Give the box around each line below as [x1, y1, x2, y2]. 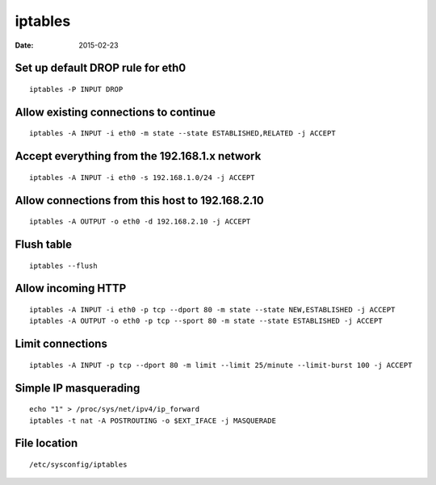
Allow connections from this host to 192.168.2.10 [15, 194, 264, 207]
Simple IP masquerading [15, 381, 140, 395]
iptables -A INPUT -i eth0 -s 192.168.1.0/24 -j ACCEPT [29, 173, 255, 182]
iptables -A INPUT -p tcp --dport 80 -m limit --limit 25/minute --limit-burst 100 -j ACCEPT [29, 360, 413, 370]
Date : [15, 40, 34, 50]
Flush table [15, 237, 73, 251]
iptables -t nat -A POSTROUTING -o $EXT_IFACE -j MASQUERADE [29, 416, 276, 425]
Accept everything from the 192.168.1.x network [15, 149, 262, 163]
